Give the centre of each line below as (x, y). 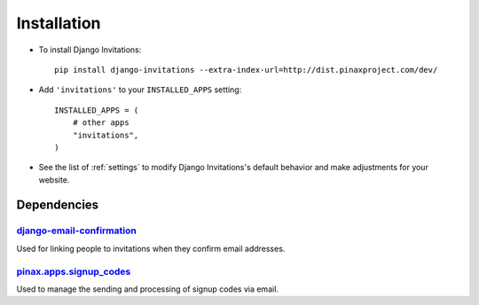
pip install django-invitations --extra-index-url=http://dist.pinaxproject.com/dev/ (246, 70)
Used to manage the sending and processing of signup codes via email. (148, 289)
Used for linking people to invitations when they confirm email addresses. (151, 248)
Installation (59, 23)
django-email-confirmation (76, 231)
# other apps (101, 123)
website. (54, 180)
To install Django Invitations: (90, 50)
